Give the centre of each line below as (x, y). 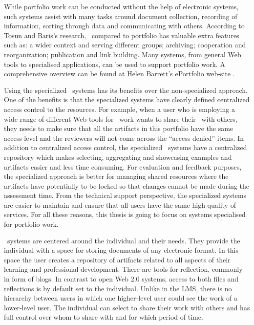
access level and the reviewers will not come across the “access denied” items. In (124, 138)
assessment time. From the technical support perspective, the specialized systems (125, 195)
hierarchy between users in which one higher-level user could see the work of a (121, 298)
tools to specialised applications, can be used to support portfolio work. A (115, 64)
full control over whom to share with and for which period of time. (104, 317)
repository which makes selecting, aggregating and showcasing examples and (118, 157)
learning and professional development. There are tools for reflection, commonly (123, 269)
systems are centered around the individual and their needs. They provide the (124, 240)
